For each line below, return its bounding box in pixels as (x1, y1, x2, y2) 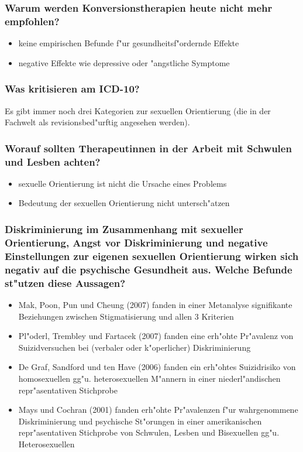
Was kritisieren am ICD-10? (5, 81, 140, 96)
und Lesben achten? (5, 154, 101, 169)
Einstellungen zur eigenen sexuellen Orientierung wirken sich (5, 248, 299, 263)
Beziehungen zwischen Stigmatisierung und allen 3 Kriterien (18, 310, 234, 322)
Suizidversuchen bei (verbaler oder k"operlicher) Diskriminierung (18, 341, 251, 353)
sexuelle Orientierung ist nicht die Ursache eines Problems (18, 177, 227, 189)
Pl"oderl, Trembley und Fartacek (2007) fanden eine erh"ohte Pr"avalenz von (18, 330, 294, 342)
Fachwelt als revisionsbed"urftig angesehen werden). (5, 116, 190, 128)
